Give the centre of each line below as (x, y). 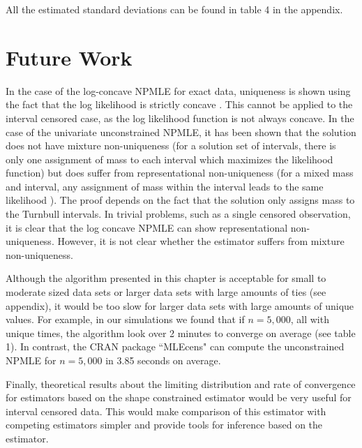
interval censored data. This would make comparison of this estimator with (166, 411)
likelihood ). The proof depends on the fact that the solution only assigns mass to (180, 200)
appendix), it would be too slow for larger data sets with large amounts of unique (180, 305)
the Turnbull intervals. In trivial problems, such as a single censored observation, (178, 214)
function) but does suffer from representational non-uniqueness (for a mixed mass (180, 173)
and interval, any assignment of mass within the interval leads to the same (165, 186)
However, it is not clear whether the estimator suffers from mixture (201, 241)
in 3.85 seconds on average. (163, 360)
